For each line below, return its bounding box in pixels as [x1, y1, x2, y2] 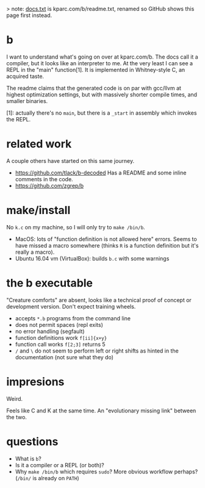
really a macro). [15, 248, 55, 256]
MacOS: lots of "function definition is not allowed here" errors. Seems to [15, 235, 197, 243]
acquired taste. [6, 73, 45, 80]
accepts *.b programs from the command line [15, 314, 131, 322]
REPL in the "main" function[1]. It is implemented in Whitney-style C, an [6, 66, 185, 73]
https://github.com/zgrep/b [15, 182, 84, 189]
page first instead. [6, 12, 52, 19]
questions [6, 434, 59, 448]
